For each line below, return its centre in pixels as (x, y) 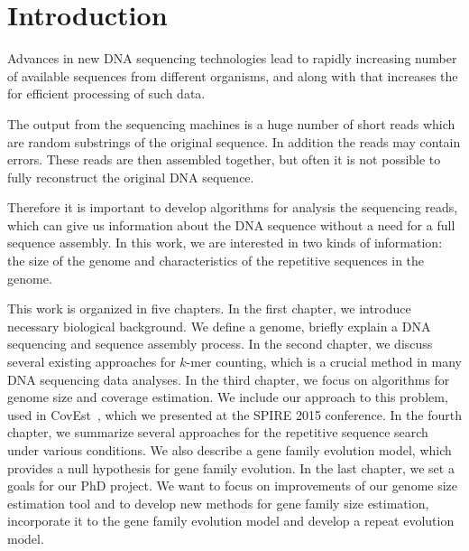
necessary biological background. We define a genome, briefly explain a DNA (219, 326)
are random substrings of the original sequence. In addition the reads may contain (234, 141)
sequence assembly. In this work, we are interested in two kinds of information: (225, 243)
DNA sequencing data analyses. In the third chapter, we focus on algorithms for (229, 379)
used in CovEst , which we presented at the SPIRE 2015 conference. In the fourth (234, 414)
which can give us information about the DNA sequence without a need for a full (231, 224)
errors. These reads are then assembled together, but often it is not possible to (224, 159)
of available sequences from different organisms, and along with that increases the (233, 75)
